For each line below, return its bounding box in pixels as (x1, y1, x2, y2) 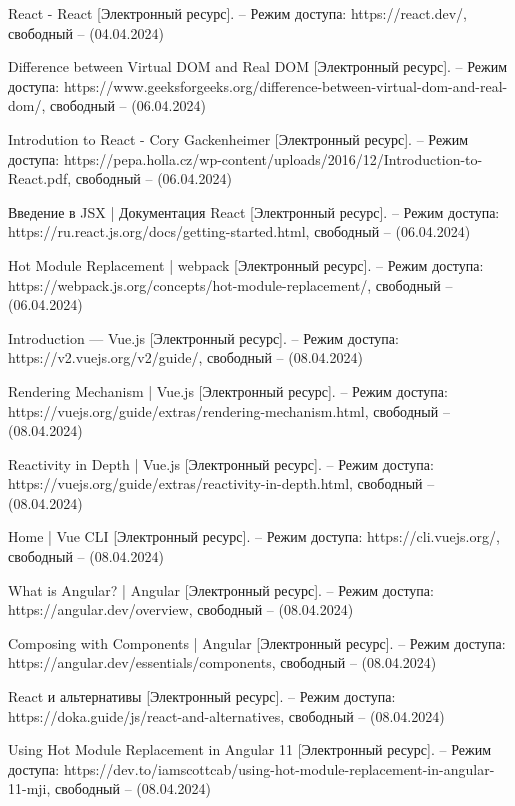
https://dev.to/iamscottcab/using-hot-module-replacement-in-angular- (63, 758, 495, 779)
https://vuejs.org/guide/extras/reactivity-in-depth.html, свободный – (8, 473, 435, 494)
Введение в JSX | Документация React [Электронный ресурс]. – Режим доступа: (8, 201, 500, 222)
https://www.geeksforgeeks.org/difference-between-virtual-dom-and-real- (63, 75, 508, 96)
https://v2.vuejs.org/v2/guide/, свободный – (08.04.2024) (8, 347, 363, 368)
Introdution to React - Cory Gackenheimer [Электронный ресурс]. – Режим (8, 128, 469, 149)
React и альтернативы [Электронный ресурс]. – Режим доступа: (8, 686, 396, 707)
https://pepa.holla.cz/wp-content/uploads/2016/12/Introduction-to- (63, 148, 483, 169)
